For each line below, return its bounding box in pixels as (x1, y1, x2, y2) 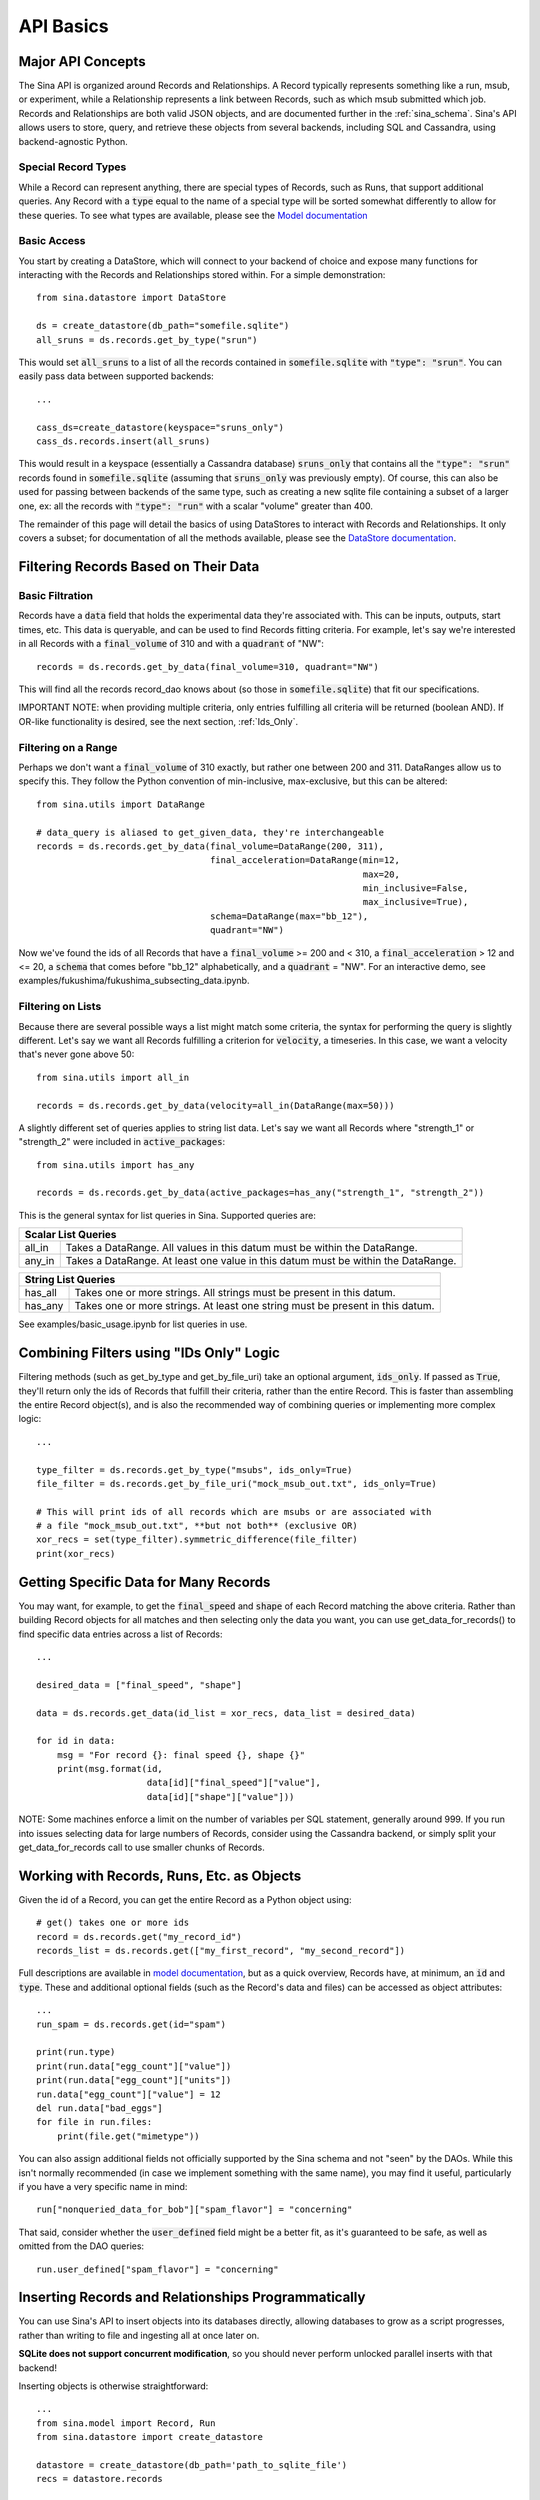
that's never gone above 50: (18, 1048, 135, 1060)
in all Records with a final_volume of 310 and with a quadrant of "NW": (18, 638, 325, 650)
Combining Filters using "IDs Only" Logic (18, 1345, 280, 1362)
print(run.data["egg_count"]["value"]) (36, 2060, 232, 2072)
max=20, (362, 868, 400, 880)
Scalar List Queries (24, 1228, 117, 1242)
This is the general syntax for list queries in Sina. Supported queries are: (18, 1209, 317, 1221)
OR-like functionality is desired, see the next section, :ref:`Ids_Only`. (18, 715, 299, 727)
